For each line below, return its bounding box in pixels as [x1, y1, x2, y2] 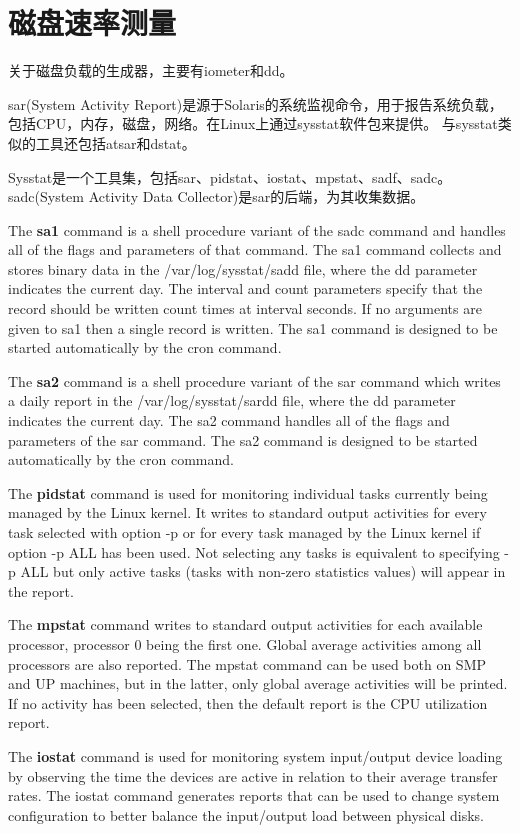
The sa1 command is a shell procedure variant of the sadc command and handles [8, 219, 506, 240]
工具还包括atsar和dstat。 [35, 132, 196, 153]
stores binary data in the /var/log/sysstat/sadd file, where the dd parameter [8, 258, 478, 279]
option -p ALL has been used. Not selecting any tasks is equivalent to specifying [8, 541, 500, 562]
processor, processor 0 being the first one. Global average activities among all [8, 633, 482, 654]
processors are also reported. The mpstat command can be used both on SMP [8, 653, 487, 674]
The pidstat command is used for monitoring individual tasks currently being [8, 482, 488, 503]
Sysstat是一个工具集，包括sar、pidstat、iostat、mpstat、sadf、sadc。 [8, 166, 452, 187]
